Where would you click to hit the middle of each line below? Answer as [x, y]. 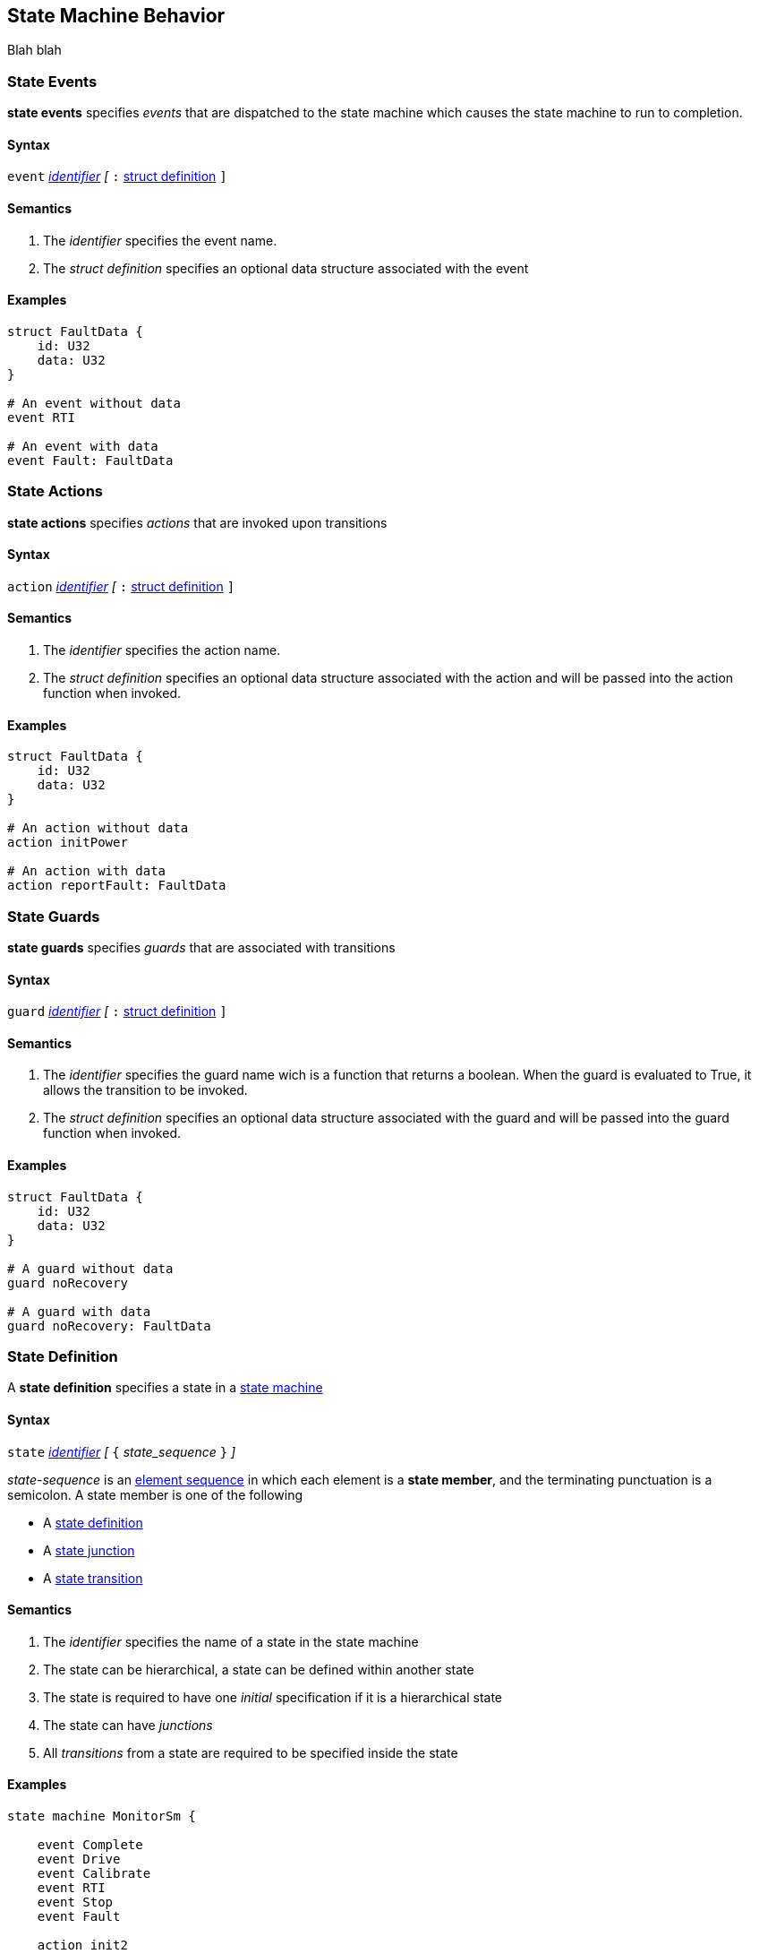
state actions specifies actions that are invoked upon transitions [197, 522]
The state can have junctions [128, 1725]
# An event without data [94, 403]
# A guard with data [79, 1311]
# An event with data [83, 446]
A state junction [89, 1550]
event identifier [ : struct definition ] [117, 176]
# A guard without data [90, 1268]
